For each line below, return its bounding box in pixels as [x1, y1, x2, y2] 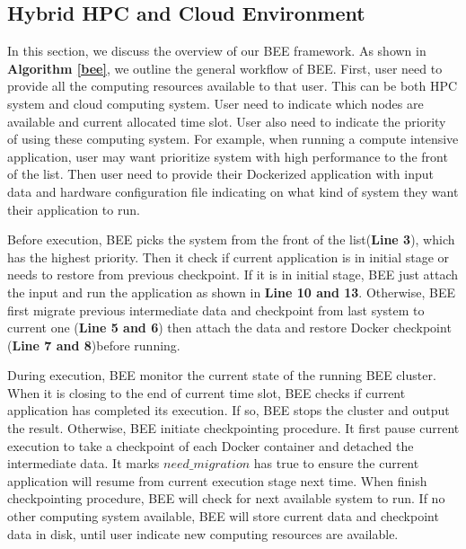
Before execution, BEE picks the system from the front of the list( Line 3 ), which [7, 230, 455, 249]
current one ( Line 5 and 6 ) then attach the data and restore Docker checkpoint [7, 318, 452, 337]
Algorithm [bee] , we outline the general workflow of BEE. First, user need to [7, 58, 443, 77]
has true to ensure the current [253, 454, 419, 473]
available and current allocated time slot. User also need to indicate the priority [7, 111, 446, 130]
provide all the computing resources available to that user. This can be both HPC [7, 76, 458, 95]
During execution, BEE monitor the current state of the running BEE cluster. [7, 366, 436, 385]
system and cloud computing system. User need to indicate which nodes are [7, 93, 424, 112]
